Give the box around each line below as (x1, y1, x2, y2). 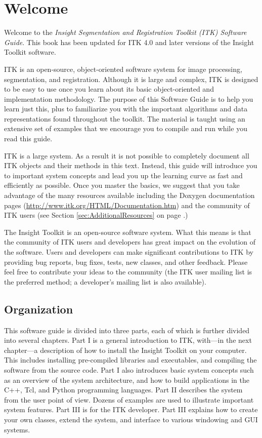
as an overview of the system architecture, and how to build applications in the (4, 374, 249, 385)
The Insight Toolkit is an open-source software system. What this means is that (4, 226, 251, 237)
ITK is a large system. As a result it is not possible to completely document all (4, 150, 249, 161)
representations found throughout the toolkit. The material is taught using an (4, 113, 245, 124)
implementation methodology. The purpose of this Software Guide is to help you (4, 93, 253, 104)
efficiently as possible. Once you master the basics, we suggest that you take (4, 180, 240, 190)
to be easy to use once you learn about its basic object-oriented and (4, 84, 214, 94)
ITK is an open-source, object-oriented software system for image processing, (4, 63, 242, 74)
